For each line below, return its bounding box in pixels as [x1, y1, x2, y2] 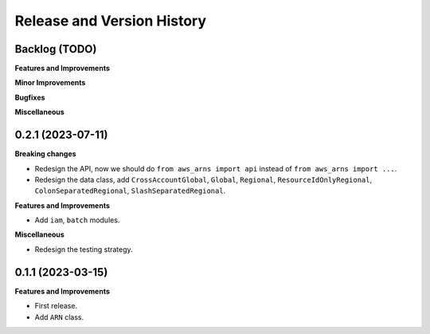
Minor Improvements [14, 78, 86, 88]
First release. [34, 301, 78, 311]
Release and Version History [14, 12, 207, 29]
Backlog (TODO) [14, 42, 97, 56]
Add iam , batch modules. [34, 215, 120, 225]
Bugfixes [14, 92, 45, 102]
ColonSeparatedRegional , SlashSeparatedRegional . [34, 186, 226, 195]
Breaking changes [14, 149, 76, 159]
